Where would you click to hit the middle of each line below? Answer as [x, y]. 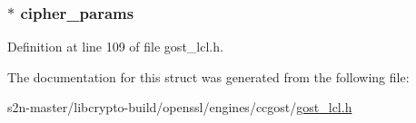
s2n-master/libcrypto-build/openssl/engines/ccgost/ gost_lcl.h [180, 107]
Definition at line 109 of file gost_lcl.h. [115, 47]
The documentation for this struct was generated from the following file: [208, 76]
